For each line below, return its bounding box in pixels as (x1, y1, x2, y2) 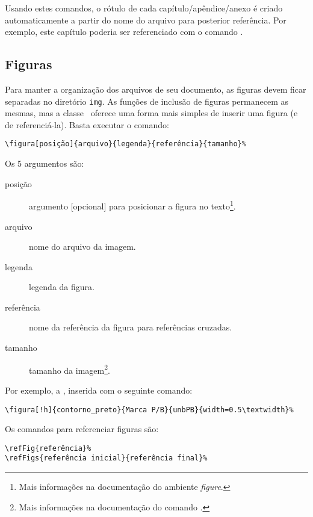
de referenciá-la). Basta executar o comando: (5, 118, 169, 131)
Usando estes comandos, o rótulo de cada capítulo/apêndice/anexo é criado (5, 2, 283, 14)
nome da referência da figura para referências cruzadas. (29, 321, 232, 333)
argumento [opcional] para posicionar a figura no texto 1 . (29, 198, 236, 212)
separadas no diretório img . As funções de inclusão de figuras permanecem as (5, 94, 288, 107)
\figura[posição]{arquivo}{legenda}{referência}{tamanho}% (5, 140, 246, 149)
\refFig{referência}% (5, 444, 91, 453)
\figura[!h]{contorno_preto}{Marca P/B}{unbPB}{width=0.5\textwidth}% (5, 405, 294, 414)
